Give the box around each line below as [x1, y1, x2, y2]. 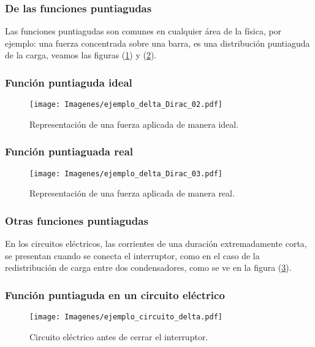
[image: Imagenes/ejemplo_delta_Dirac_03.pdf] [29, 169, 222, 178]
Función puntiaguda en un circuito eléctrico [5, 287, 225, 302]
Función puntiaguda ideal [5, 74, 132, 90]
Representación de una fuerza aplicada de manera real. [29, 187, 235, 200]
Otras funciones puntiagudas [5, 212, 148, 228]
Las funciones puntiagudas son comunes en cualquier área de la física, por [5, 25, 282, 37]
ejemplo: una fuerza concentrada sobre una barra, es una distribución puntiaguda [5, 36, 310, 49]
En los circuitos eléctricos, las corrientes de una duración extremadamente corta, [5, 237, 307, 250]
